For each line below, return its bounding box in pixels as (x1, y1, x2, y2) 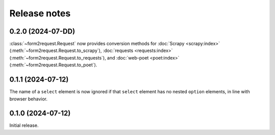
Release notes (9, 8, 71, 19)
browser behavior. (9, 96, 48, 102)
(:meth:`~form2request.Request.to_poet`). (9, 62, 97, 68)
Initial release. (9, 122, 39, 128)
